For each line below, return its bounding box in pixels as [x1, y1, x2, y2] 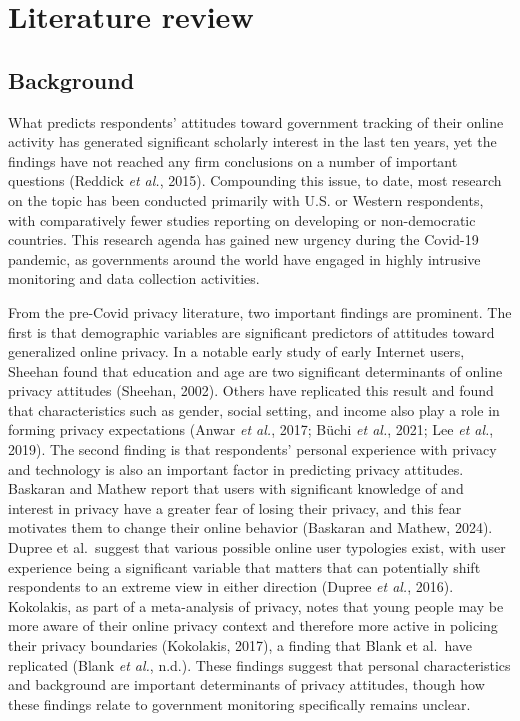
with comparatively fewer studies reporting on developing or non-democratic [8, 209, 476, 230]
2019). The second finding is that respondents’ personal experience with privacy [8, 439, 497, 460]
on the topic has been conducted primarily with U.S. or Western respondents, [8, 189, 484, 210]
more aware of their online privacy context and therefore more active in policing [8, 615, 498, 636]
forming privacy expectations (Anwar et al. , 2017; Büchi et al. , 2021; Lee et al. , [8, 419, 494, 440]
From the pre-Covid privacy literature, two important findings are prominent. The [8, 301, 512, 322]
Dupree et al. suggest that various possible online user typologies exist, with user [8, 537, 506, 558]
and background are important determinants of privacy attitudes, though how [8, 674, 485, 695]
